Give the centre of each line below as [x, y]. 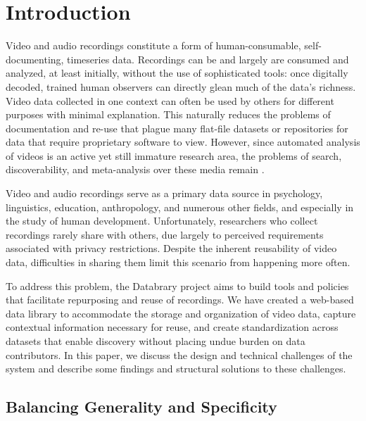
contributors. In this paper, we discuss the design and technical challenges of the [179, 354]
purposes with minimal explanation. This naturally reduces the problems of [168, 114]
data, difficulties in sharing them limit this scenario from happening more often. [178, 262]
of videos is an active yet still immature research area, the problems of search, [174, 155]
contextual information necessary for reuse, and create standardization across [172, 327]
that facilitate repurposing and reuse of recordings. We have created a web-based [180, 300]
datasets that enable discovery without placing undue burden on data [156, 341]
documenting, [35, 59]
